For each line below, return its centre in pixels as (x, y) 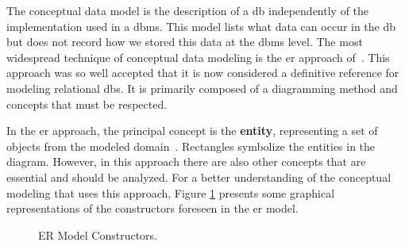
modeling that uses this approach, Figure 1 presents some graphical (171, 192)
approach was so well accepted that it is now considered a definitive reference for (203, 73)
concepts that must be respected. (87, 104)
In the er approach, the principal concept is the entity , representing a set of (192, 131)
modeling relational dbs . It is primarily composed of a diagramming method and (202, 88)
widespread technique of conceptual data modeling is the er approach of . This (198, 57)
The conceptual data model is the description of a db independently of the (188, 10)
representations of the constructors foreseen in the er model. (152, 208)
